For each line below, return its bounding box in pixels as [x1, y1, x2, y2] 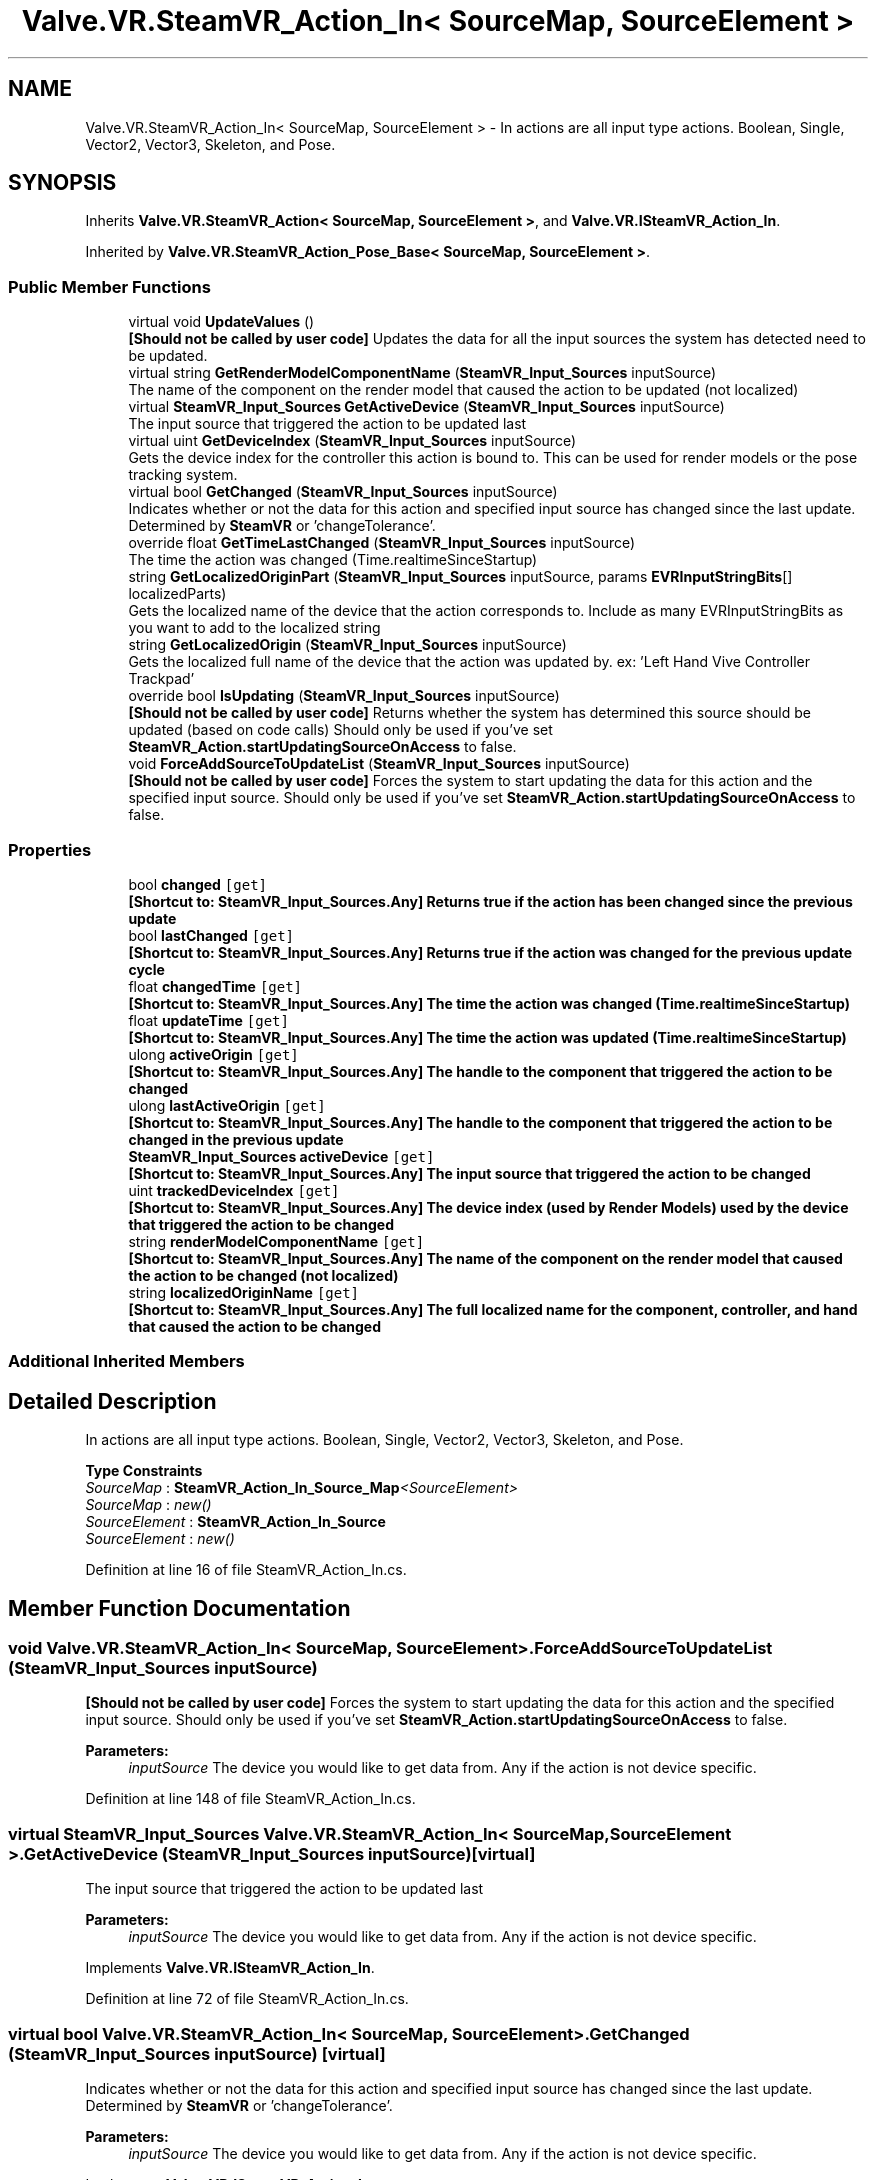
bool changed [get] [128, 875, 267, 893]
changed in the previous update [128, 1130, 344, 1148]
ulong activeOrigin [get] [128, 1045, 299, 1063]
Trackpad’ [128, 670, 195, 688]
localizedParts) [128, 585, 227, 603]
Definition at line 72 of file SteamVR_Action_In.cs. [85, 1990, 409, 2008]
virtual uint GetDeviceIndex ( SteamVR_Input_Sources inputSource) [128, 432, 577, 450]
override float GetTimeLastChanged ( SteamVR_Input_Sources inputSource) [128, 534, 636, 552]
